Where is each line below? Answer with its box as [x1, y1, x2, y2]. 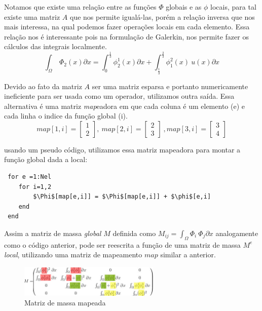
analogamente [215, 228, 258, 239]
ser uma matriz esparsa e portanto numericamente [92, 81, 248, 91]
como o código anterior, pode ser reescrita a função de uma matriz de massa [4, 239, 241, 250]
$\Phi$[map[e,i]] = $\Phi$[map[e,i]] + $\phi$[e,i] [33, 193, 211, 201]
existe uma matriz [4, 11, 60, 22]
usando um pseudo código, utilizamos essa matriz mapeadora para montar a [4, 144, 241, 154]
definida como [113, 228, 156, 239]
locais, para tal [210, 2, 256, 12]
